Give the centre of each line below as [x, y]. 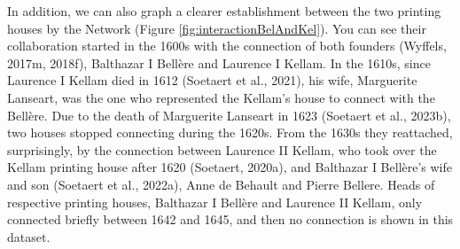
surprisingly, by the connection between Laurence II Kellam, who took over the [222, 149]
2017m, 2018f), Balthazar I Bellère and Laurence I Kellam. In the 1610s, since [219, 62]
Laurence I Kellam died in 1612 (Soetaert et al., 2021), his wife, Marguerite [212, 80]
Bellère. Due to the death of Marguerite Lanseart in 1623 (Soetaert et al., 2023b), [229, 115]
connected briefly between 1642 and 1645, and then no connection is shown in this [230, 219]
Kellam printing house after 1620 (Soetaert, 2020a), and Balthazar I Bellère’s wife [230, 167]
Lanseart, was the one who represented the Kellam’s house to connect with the [221, 97]
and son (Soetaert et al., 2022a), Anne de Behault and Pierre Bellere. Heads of [221, 184]
